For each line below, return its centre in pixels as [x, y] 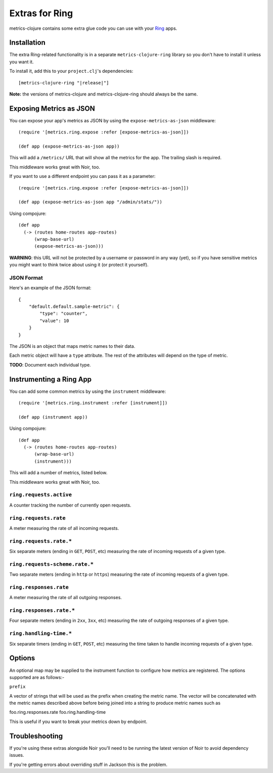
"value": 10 [54, 321]
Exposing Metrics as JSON [52, 108]
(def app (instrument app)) [53, 417]
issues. [17, 755]
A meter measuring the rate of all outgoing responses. [66, 598]
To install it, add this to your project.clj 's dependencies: [71, 71]
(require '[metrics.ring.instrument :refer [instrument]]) [93, 403]
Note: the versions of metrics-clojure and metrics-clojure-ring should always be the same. [104, 94]
